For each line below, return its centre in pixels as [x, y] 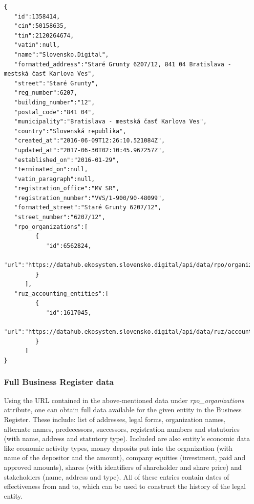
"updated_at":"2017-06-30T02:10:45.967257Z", [90, 150]
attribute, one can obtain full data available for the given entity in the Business [123, 410]
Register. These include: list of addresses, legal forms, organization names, [115, 419]
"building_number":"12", [55, 102]
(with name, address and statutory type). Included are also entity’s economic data [127, 438]
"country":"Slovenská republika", [70, 131]
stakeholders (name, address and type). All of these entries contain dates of [117, 476]
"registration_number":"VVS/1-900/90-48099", [90, 198]
